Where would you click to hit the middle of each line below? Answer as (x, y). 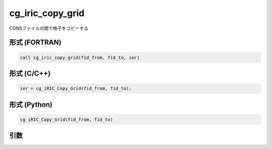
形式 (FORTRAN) (35, 43)
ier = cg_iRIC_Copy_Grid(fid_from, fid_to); (76, 89)
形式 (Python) (31, 104)
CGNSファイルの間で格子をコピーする (49, 28)
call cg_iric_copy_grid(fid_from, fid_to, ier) (80, 57)
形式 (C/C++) (30, 73)
